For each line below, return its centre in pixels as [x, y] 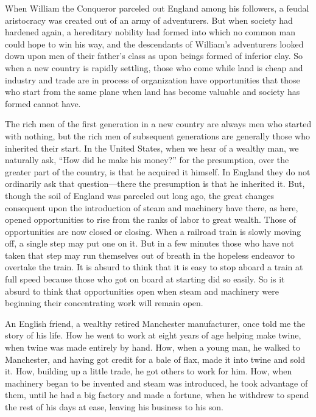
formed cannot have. [43, 103]
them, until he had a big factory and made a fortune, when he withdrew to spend [157, 395]
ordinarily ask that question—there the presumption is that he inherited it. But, [155, 184]
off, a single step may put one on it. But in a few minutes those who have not [150, 243]
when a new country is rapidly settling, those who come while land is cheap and [154, 67]
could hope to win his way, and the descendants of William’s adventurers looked [154, 44]
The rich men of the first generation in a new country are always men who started [158, 124]
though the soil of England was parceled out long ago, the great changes [139, 195]
